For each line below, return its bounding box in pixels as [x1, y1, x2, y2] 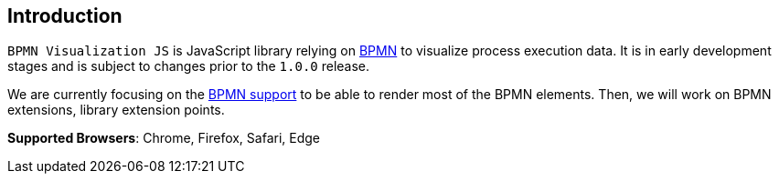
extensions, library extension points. [7, 102, 225, 118]
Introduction [7, 5, 123, 27]
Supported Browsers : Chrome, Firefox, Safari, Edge [7, 130, 321, 146]
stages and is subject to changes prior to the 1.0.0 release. [7, 58, 370, 75]
